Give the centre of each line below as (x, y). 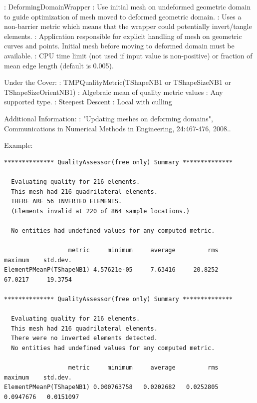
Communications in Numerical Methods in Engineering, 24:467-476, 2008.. (118, 128)
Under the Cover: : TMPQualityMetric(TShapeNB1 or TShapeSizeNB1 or (118, 82)
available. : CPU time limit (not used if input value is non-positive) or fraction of (128, 55)
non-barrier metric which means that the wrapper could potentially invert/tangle (128, 26)
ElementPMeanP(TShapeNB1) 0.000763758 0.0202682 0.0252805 (111, 387)
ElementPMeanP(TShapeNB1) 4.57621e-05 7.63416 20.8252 (111, 270)
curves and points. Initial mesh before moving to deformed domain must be (119, 46)
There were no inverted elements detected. (84, 338)
